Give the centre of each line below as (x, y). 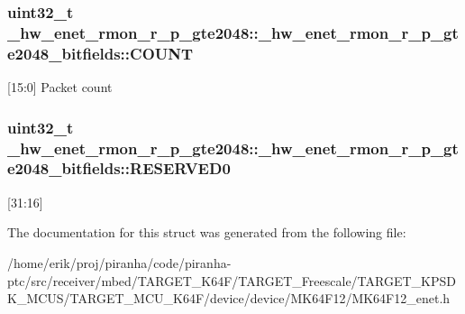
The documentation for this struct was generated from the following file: (207, 232)
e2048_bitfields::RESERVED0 (119, 168)
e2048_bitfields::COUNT (100, 53)
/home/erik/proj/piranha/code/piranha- (119, 262)
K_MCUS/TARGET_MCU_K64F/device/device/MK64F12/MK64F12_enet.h (229, 298)
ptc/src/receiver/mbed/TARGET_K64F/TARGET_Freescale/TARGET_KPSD (232, 280)
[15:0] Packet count (60, 87)
